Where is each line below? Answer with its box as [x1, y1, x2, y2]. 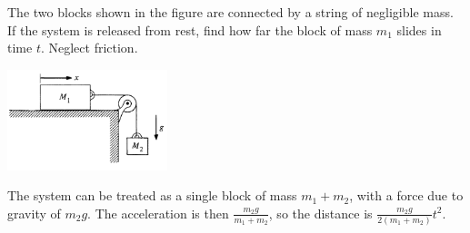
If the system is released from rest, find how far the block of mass [7, 20, 373, 39]
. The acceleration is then [87, 203, 229, 222]
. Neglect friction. [40, 38, 138, 57]
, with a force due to [349, 186, 464, 205]
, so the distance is [268, 203, 373, 222]
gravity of [7, 203, 61, 222]
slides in [396, 20, 442, 39]
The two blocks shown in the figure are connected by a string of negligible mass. [7, 3, 454, 21]
